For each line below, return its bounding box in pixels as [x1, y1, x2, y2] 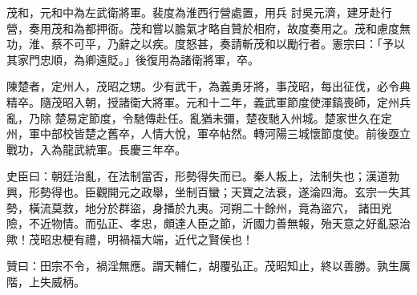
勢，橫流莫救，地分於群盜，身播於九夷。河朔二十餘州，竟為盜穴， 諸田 [6, 199, 381, 216]
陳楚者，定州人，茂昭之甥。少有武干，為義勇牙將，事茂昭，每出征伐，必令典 [6, 78, 411, 95]
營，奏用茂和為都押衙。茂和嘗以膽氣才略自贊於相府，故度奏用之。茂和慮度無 [6, 19, 411, 36]
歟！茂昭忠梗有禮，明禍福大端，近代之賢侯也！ [6, 230, 253, 247]
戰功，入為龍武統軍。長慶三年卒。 [6, 140, 186, 157]
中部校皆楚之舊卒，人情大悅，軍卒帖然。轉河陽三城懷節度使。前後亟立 [39, 125, 411, 142]
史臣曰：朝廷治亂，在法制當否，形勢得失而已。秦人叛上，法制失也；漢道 [6, 168, 388, 184]
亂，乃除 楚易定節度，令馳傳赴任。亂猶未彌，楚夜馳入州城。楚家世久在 [6, 109, 381, 126]
